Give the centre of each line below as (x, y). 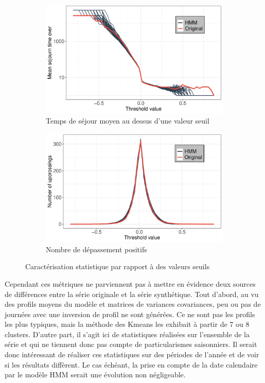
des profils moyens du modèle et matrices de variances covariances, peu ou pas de (133, 304)
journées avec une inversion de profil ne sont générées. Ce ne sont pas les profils (130, 314)
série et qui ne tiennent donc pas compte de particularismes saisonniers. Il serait (131, 344)
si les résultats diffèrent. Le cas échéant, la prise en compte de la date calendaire (131, 364)
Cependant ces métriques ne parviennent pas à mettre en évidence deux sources (130, 283)
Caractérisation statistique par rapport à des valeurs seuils (118, 266)
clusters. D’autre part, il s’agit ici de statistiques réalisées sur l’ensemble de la (127, 334)
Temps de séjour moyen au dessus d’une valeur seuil (128, 120)
